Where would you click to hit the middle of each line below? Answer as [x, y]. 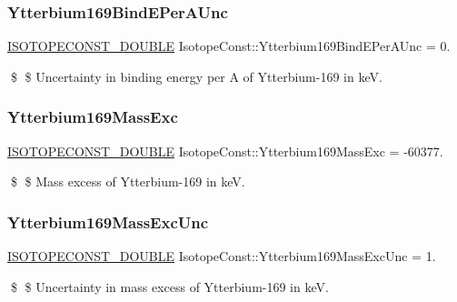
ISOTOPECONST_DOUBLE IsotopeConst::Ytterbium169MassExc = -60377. [225, 151]
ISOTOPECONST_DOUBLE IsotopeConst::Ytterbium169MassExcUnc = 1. [222, 256]
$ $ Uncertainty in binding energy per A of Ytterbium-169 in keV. [196, 76]
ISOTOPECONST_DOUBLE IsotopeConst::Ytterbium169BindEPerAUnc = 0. [229, 46]
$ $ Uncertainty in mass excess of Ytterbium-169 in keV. [169, 286]
